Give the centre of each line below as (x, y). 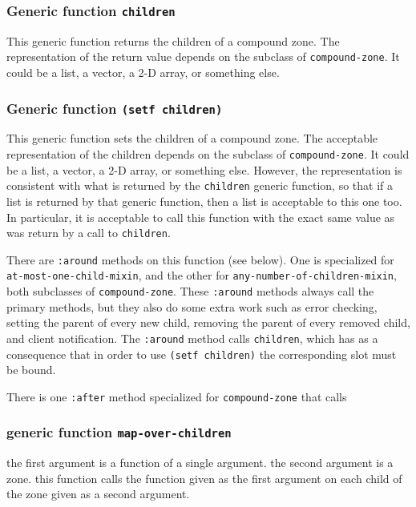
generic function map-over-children (119, 432)
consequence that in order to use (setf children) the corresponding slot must (202, 354)
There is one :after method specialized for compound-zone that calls (177, 396)
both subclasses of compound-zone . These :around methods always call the (190, 291)
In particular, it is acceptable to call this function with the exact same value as (201, 217)
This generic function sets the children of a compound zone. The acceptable (192, 138)
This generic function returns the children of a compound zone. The (173, 40)
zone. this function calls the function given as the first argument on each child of (204, 478)
